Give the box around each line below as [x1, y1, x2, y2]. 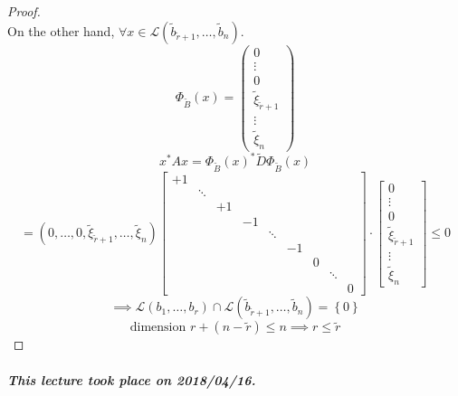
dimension [129, 321, 186, 335]
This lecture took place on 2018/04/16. [7, 370, 256, 389]
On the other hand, [7, 21, 115, 40]
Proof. [7, 2, 41, 20]
